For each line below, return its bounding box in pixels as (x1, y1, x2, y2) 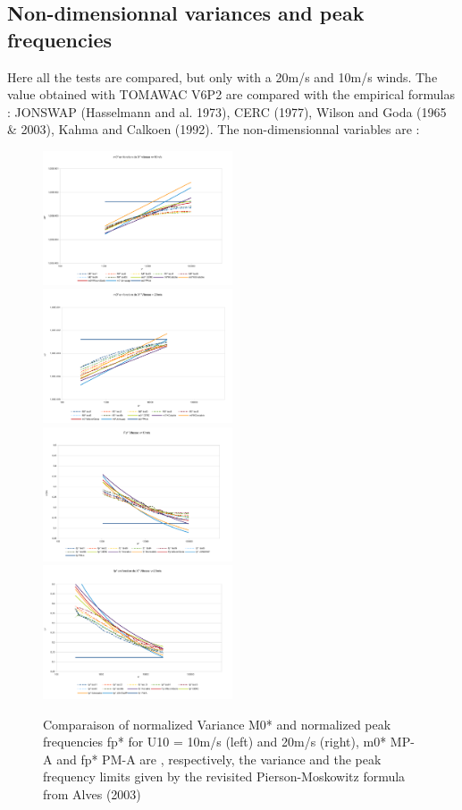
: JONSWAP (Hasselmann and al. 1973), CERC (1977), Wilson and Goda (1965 (7, 102, 447, 121)
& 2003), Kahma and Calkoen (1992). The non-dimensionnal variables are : (7, 120, 420, 139)
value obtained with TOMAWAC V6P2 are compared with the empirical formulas (7, 85, 455, 104)
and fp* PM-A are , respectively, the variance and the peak (56, 749, 382, 768)
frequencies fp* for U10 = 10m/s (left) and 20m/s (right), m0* (43, 732, 387, 751)
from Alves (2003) (43, 785, 141, 804)
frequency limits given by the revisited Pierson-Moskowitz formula (43, 767, 406, 786)
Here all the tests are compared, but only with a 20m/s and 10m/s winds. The (7, 67, 438, 86)
